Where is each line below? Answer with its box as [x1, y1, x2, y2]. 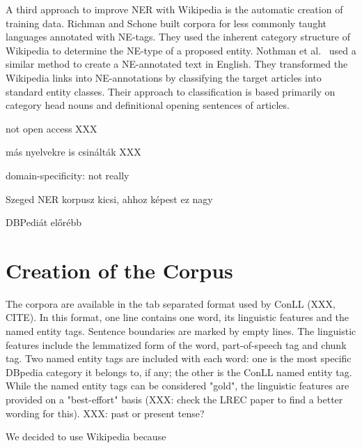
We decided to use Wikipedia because [6, 429, 166, 444]
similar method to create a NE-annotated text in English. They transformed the [6, 57, 348, 71]
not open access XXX [6, 121, 97, 135]
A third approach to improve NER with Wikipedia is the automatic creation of [6, 2, 343, 16]
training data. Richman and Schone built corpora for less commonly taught [6, 15, 326, 30]
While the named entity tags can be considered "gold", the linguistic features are [6, 378, 349, 393]
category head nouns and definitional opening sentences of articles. [6, 98, 290, 112]
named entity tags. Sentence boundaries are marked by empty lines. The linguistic [6, 324, 356, 338]
